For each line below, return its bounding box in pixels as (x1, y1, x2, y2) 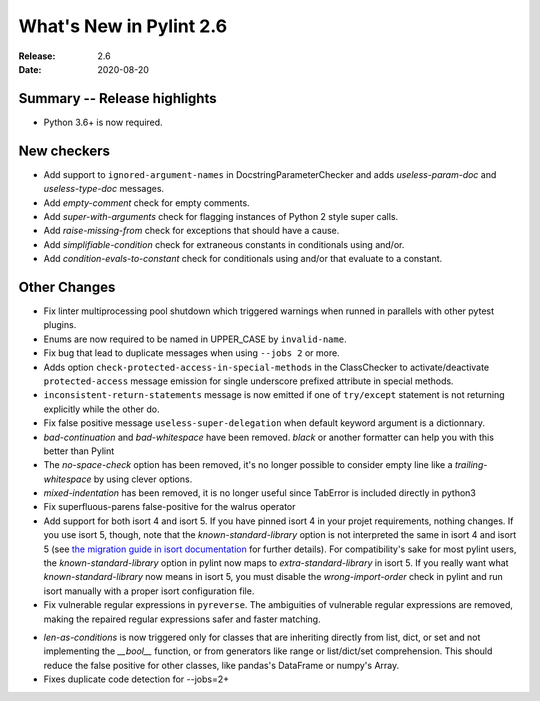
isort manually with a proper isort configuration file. (43, 585, 255, 597)
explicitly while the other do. (43, 403, 160, 415)
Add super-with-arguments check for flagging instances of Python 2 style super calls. (43, 210, 399, 222)
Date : (18, 63, 42, 75)
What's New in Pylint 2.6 (18, 15, 228, 37)
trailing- (454, 459, 488, 471)
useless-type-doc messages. (43, 183, 165, 195)
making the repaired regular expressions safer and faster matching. (43, 613, 321, 625)
